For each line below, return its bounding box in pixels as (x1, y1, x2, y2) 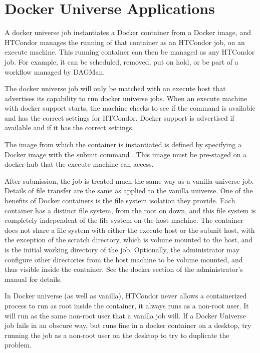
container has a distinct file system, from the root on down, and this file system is (5, 205, 256, 215)
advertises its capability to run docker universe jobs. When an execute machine (5, 93, 247, 103)
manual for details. (5, 273, 62, 284)
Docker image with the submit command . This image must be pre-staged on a (5, 149, 247, 159)
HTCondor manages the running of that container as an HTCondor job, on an (5, 37, 245, 47)
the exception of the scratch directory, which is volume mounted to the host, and (5, 234, 253, 245)
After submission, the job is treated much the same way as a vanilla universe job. (5, 175, 254, 186)
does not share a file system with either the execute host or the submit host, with (5, 224, 255, 235)
